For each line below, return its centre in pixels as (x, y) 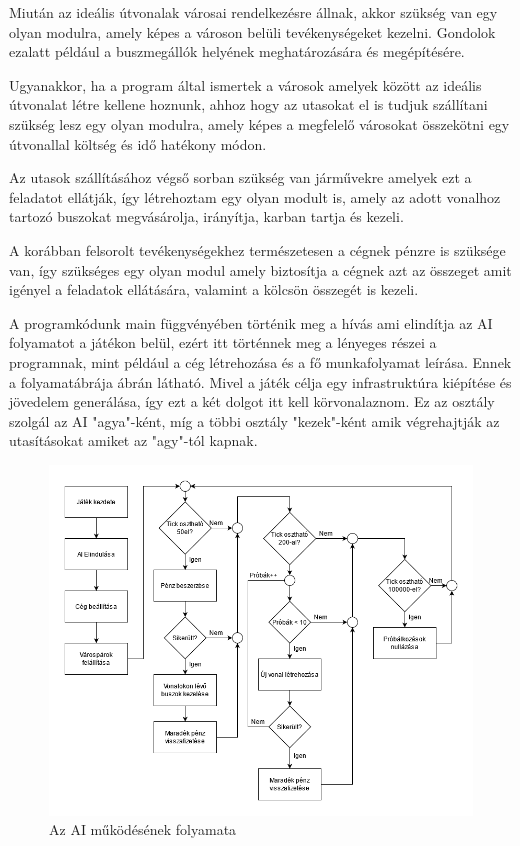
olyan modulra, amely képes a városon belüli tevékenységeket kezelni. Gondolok (252, 31)
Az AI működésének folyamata (143, 829)
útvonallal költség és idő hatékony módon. (138, 143)
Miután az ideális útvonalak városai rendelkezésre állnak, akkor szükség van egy (253, 12)
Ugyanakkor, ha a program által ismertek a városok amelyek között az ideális (245, 84)
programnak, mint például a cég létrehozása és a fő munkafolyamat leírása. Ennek (260, 361)
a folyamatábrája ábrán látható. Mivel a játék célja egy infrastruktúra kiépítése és (260, 381)
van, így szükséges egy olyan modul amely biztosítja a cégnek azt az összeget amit (260, 269)
